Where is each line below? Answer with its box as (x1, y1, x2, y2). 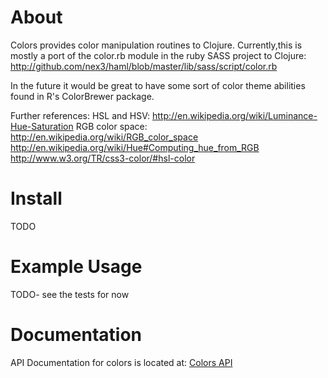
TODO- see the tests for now (10, 288, 130, 300)
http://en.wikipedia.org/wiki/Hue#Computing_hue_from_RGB (10, 141, 260, 153)
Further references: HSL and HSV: (10, 109, 151, 121)
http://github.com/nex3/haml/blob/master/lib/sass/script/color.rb (10, 60, 278, 72)
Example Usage (10, 256, 143, 278)
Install (10, 187, 63, 210)
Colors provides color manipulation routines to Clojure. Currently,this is (10, 39, 303, 51)
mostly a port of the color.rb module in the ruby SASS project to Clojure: (10, 49, 307, 61)
